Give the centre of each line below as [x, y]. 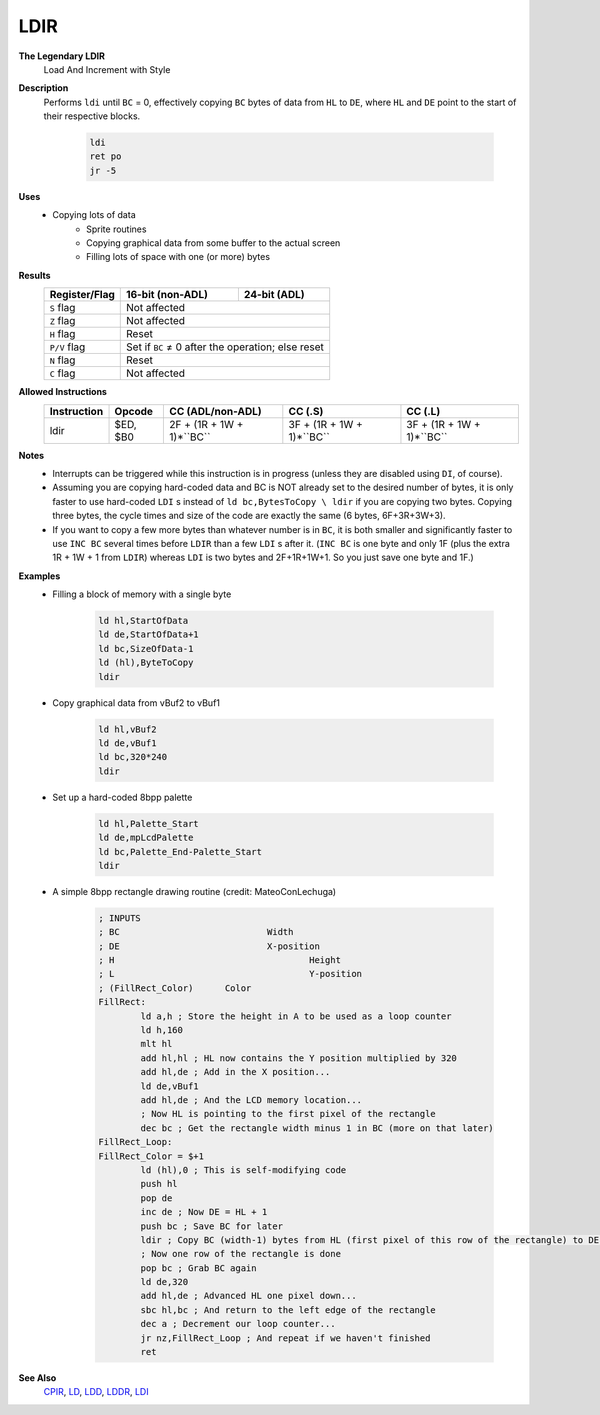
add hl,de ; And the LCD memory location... [251, 1099]
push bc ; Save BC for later [212, 1226]
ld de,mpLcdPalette [146, 838]
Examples [39, 576]
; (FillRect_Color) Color [175, 988]
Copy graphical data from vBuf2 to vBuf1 [136, 702]
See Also [37, 1378]
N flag [62, 360]
